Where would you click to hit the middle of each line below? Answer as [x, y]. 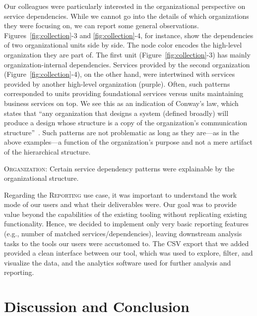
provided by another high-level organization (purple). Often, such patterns [117, 83]
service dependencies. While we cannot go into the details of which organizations [127, 16]
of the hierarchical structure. [47, 151]
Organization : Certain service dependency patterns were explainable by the [119, 168]
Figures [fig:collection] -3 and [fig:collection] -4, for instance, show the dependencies [129, 35]
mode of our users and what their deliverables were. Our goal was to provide [120, 204]
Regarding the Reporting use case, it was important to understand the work [121, 194]
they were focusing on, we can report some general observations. [101, 26]
